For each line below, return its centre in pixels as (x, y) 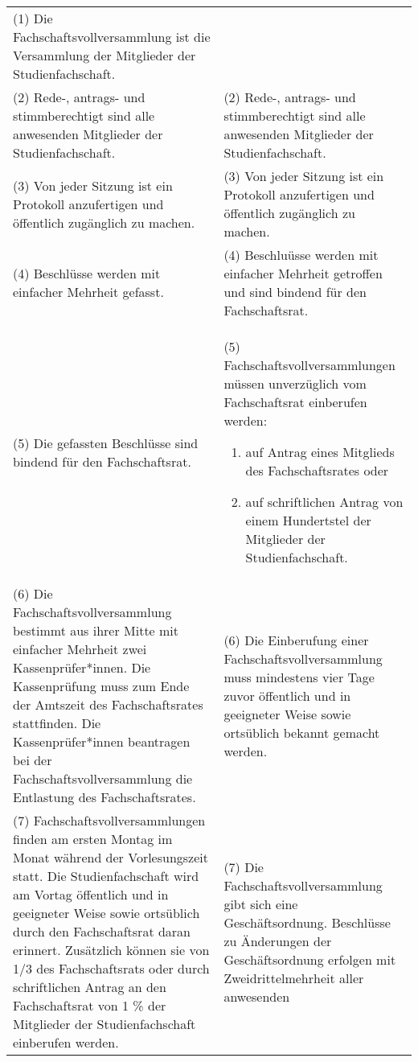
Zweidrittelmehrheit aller (294, 978)
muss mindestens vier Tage (299, 677)
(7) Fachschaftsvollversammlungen (109, 820)
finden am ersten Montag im (93, 839)
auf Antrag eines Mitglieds (320, 452)
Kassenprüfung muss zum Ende (101, 686)
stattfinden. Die (57, 723)
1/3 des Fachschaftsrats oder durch (111, 968)
